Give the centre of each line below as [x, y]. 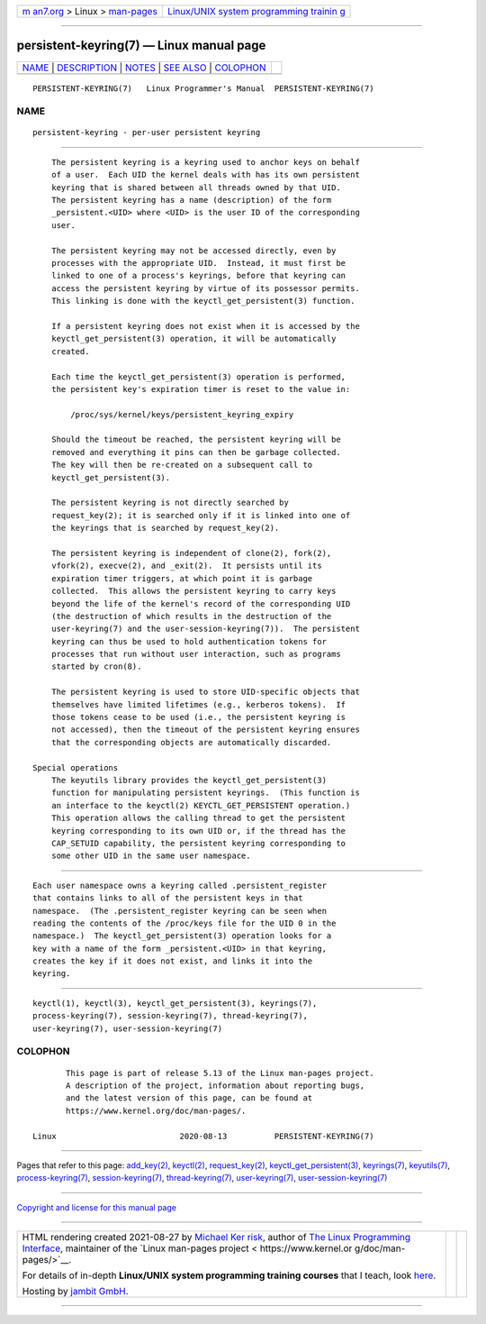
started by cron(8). [96, 667]
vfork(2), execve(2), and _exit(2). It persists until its [187, 566]
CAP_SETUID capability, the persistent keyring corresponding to [198, 843]
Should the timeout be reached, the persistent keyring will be [196, 440]
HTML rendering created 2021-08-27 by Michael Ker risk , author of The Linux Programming [216, 1237]
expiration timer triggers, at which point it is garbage [182, 578]
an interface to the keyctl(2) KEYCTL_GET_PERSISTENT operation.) [201, 805]
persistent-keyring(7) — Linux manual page [141, 46]
